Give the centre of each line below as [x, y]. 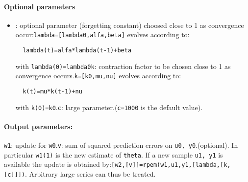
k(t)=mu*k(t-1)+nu [52, 92]
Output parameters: [38, 126]
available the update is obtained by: [58, 164]
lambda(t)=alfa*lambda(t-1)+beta [77, 51]
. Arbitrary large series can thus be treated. [90, 174]
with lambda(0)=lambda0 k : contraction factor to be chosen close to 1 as [123, 66]
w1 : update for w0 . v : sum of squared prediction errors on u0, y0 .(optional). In [121, 145]
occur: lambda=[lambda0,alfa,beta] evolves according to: [102, 34]
